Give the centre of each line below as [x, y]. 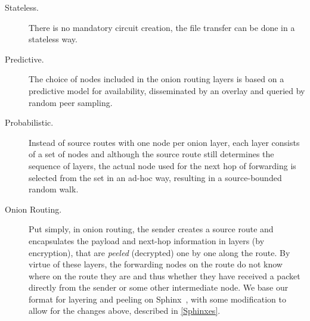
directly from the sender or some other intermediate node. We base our [159, 287]
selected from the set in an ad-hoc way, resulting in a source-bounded [155, 177]
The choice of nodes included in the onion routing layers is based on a [156, 79]
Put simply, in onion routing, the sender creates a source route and [151, 229]
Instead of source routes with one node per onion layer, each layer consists [164, 142]
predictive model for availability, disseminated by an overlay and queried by [167, 90]
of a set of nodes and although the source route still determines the [151, 154]
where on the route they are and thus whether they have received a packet [165, 275]
